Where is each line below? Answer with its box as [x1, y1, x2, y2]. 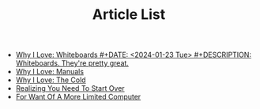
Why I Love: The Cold [15, 75, 86, 85]
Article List [92, 6, 166, 24]
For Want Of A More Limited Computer [15, 92, 141, 102]
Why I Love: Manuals [15, 67, 85, 77]
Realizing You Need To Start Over [15, 84, 125, 93]
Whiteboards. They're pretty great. [15, 58, 129, 68]
